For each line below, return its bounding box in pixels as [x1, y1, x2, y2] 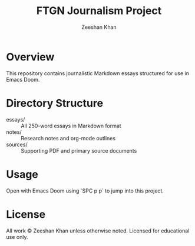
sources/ [6, 141, 28, 148]
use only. [6, 233, 28, 240]
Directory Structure [6, 96, 104, 110]
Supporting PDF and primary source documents [21, 147, 137, 154]
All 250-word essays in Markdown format [21, 122, 122, 129]
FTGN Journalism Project [36, 4, 162, 18]
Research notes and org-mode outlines [21, 134, 116, 141]
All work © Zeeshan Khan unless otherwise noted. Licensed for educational [6, 227, 190, 234]
